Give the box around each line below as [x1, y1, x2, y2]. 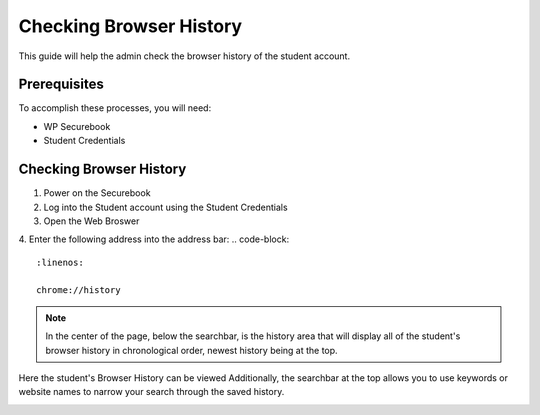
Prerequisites [18, 76, 104, 93]
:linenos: [36, 256, 84, 268]
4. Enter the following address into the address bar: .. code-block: [18, 233, 290, 245]
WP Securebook [43, 120, 111, 132]
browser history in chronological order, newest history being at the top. [45, 344, 339, 356]
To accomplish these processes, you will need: [18, 102, 212, 114]
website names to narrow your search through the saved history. [18, 386, 285, 398]
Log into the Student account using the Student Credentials [43, 201, 289, 213]
